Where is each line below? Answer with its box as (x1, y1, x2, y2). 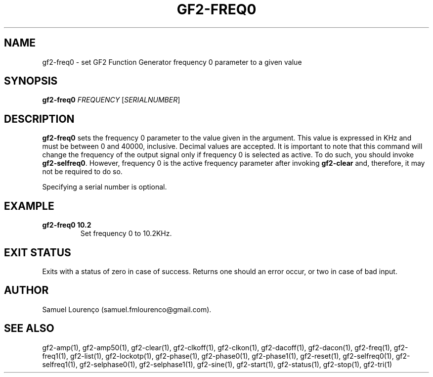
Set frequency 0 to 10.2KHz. (80, 229, 172, 238)
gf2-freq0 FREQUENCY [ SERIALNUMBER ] (42, 95, 180, 104)
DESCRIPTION (4, 112, 75, 125)
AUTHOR (4, 284, 49, 297)
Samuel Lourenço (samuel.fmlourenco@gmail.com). (42, 305, 212, 314)
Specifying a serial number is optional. (42, 183, 167, 191)
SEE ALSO (4, 322, 54, 335)
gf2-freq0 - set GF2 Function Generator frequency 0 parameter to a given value (42, 57, 302, 66)
